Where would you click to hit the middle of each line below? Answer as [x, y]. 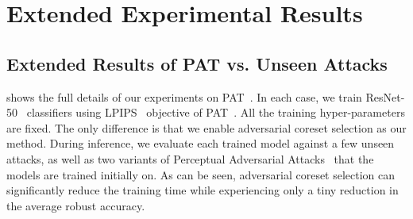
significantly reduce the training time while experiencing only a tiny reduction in [203, 190]
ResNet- [385, 96]
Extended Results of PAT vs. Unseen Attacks [197, 63]
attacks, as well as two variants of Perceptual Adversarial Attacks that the [190, 158]
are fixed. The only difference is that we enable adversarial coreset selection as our [206, 127]
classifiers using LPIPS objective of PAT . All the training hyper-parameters [216, 112]
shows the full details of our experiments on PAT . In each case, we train [184, 96]
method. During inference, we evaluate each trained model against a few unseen [201, 143]
